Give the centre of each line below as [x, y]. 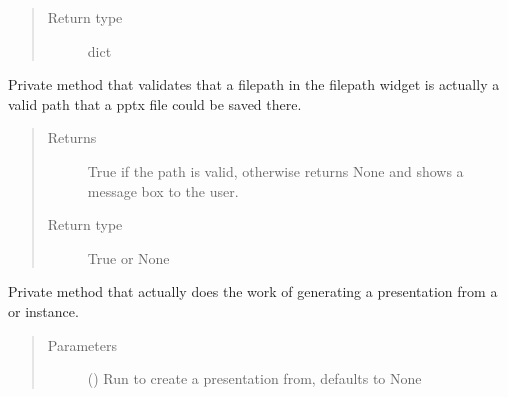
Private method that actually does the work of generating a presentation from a [253, 291]
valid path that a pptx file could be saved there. [155, 103]
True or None [128, 257]
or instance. [43, 310]
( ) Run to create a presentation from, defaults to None [254, 378]
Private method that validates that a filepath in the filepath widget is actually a [254, 84]
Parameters [82, 344]
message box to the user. [163, 190]
